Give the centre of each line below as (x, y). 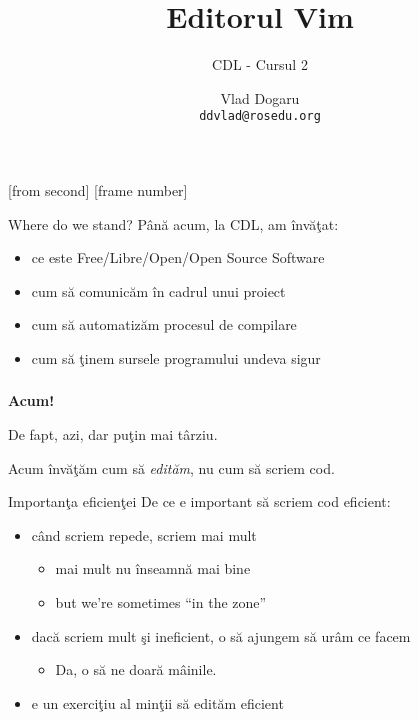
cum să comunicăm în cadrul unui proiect (158, 290)
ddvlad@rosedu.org (260, 116)
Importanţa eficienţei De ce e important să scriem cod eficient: (199, 501)
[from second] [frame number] (98, 189)
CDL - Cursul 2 (260, 64)
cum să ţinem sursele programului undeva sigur (176, 357)
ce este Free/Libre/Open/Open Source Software (178, 257)
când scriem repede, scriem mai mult (144, 534)
